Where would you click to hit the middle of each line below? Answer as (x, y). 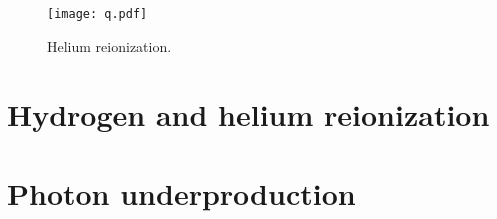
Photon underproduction (181, 192)
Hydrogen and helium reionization (248, 114)
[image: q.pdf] (97, 14)
